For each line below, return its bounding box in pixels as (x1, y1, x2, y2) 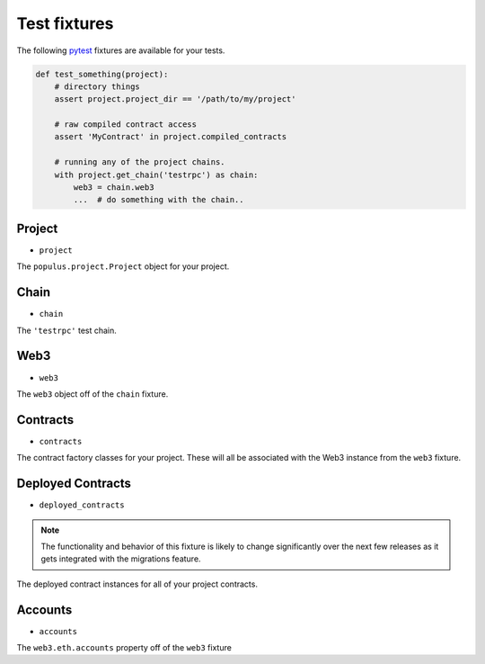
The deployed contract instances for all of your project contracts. (16, 579, 258, 589)
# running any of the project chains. (54, 157, 225, 167)
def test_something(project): (35, 68, 169, 79)
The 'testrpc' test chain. (16, 325, 117, 336)
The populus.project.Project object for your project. (16, 261, 230, 272)
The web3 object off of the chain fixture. (16, 388, 169, 399)
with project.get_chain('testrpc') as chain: (54, 169, 259, 180)
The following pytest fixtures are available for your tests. (16, 45, 225, 56)
